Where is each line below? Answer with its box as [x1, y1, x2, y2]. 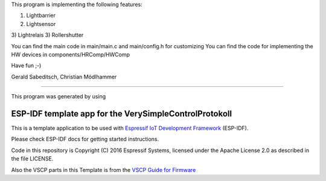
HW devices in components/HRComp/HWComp [11, 51, 130, 58]
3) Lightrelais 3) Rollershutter [11, 31, 84, 39]
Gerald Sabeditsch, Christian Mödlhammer [11, 73, 117, 80]
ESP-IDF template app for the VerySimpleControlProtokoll [11, 109, 232, 119]
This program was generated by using [11, 93, 106, 100]
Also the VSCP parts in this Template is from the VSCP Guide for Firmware [11, 166, 196, 173]
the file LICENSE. [11, 155, 54, 162]
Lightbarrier [26, 12, 56, 19]
